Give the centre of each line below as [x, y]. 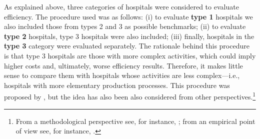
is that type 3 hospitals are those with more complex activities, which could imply [130, 55]
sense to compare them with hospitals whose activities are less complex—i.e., [122, 75]
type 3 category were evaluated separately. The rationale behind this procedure [127, 46]
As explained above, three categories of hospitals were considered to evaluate [121, 6]
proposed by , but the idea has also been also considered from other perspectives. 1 [130, 96]
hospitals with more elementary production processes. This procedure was [117, 85]
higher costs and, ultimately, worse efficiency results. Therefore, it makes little [123, 65]
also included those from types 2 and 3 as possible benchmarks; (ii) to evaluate [125, 26]
